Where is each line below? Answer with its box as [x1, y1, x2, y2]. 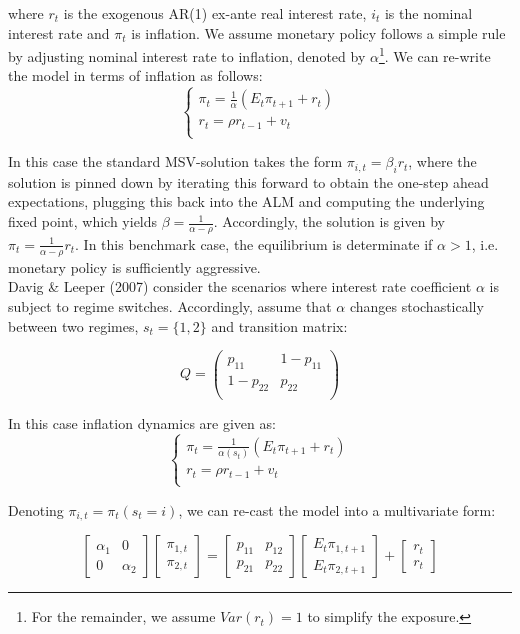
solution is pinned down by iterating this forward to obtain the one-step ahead [8, 171, 489, 192]
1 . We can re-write [378, 43, 491, 66]
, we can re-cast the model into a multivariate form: [178, 499, 496, 520]
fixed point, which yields [8, 211, 158, 232]
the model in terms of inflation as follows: [8, 65, 263, 86]
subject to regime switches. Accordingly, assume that [8, 295, 332, 316]
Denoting [8, 499, 64, 520]
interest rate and [8, 22, 110, 43]
